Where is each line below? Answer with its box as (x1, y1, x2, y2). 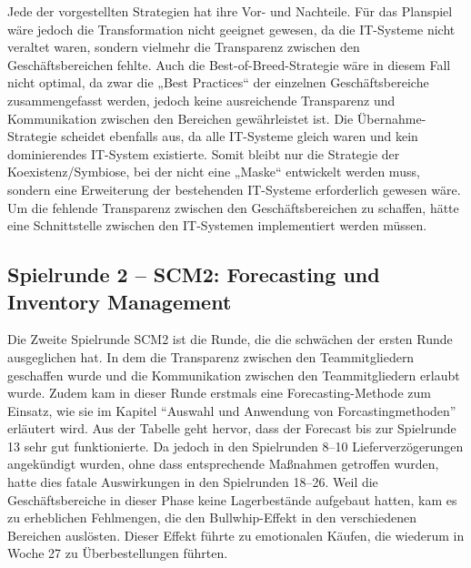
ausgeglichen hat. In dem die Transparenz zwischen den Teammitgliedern (7, 347, 415, 366)
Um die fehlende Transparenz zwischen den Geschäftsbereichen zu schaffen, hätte (7, 198, 459, 217)
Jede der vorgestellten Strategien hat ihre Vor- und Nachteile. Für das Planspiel (7, 2, 453, 20)
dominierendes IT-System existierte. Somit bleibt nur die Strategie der (7, 144, 400, 163)
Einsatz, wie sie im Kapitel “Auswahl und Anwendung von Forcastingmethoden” (7, 401, 456, 420)
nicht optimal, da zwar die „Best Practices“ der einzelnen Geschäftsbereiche (7, 73, 429, 92)
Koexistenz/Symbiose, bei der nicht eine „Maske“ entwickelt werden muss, (7, 162, 420, 181)
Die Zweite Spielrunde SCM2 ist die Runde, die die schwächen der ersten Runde (7, 330, 453, 349)
